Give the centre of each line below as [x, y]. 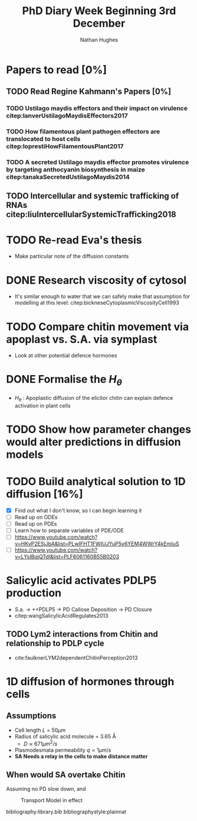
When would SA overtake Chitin [66, 775]
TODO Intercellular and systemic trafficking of [93, 196]
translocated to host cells [43, 139]
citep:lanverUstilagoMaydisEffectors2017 [67, 116]
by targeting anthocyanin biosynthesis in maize [76, 170]
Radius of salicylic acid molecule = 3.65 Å [65, 736]
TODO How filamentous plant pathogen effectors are [83, 132]
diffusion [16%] [45, 494]
